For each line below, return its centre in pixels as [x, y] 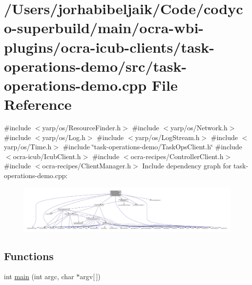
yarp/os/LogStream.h [167, 137]
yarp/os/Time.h [28, 147]
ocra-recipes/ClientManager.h [86, 166]
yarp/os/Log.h [64, 137]
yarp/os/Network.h [199, 128]
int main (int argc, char [39, 276]
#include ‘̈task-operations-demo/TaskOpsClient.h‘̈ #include [152, 147]
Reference [38, 104]
